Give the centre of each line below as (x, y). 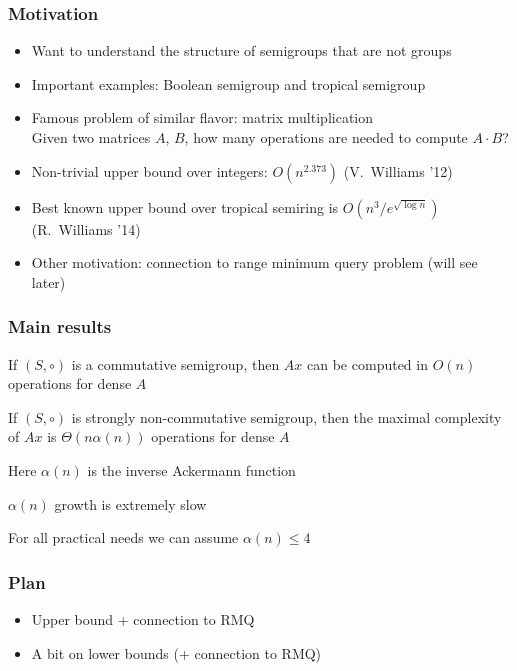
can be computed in (367, 363)
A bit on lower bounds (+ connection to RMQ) (176, 652)
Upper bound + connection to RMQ (143, 618)
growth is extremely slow (130, 503)
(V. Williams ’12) (398, 170)
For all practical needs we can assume (123, 537)
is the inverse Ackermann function (191, 469)
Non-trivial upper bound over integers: (149, 170)
